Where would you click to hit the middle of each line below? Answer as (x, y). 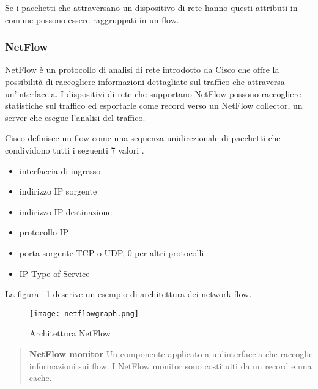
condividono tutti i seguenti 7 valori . (75, 150)
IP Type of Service (54, 273)
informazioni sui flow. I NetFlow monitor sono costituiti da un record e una (170, 365)
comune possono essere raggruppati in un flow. (92, 19)
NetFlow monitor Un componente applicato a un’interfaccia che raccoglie (171, 353)
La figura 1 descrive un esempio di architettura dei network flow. (128, 294)
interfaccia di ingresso (60, 170)
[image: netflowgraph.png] (84, 313)
